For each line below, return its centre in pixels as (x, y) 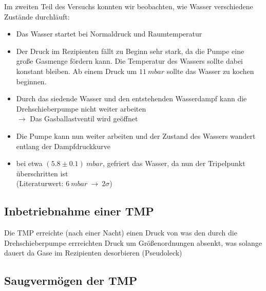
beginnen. (31, 81)
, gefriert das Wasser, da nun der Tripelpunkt (174, 163)
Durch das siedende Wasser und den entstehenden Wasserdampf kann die (131, 98)
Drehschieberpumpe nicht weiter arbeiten (81, 108)
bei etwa (29, 163)
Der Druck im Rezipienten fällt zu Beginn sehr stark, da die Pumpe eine (130, 51)
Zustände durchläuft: (37, 16)
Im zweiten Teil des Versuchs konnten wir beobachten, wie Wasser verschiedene (129, 6)
